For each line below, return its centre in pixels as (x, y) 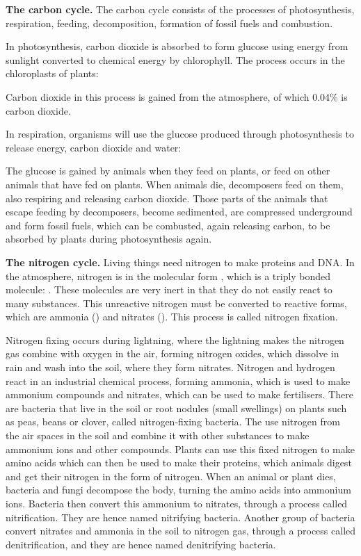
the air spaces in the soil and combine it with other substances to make (158, 435)
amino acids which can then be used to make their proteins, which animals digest (179, 463)
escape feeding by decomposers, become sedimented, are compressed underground (179, 212)
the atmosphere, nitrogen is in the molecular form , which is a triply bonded (168, 276)
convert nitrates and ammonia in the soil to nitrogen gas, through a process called (181, 531)
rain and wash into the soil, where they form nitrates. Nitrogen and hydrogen (170, 367)
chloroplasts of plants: (52, 73)
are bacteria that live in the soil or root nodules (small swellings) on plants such (176, 408)
